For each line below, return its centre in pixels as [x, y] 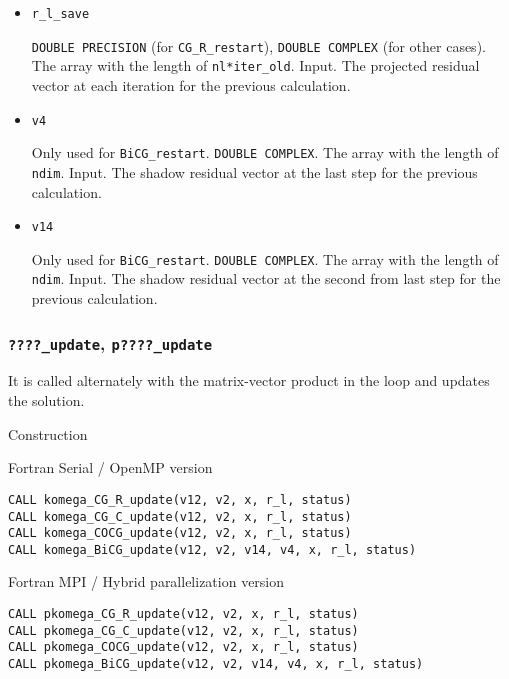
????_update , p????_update [110, 342]
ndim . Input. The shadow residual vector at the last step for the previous [254, 171]
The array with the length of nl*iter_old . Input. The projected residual [255, 65]
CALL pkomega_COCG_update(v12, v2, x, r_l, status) [183, 647]
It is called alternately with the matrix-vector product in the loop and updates [249, 380]
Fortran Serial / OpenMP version [110, 467]
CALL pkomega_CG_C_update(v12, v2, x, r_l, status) [183, 630]
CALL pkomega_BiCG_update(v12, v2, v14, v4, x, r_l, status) [216, 664]
